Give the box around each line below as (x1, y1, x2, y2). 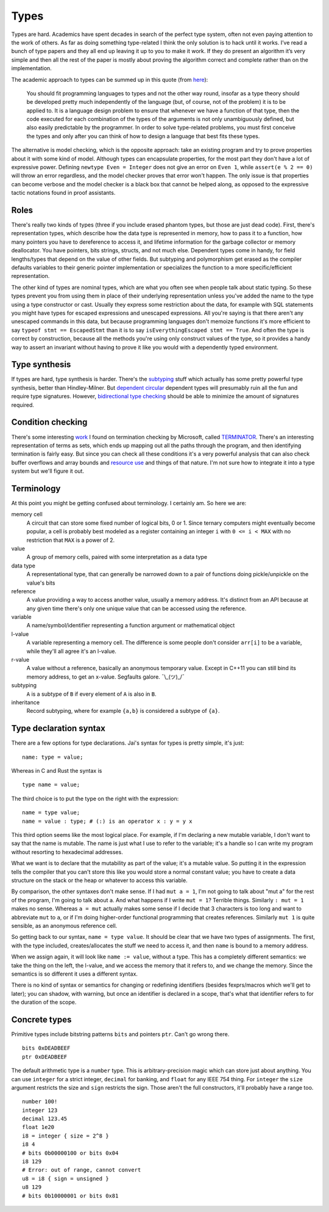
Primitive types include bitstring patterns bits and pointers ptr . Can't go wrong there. (11, 1030, 230, 1038)
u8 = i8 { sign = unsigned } (22, 1175, 109, 1182)
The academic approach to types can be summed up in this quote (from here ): (11, 76, 208, 83)
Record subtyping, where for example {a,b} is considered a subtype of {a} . (26, 707, 220, 715)
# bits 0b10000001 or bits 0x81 (22, 1192, 119, 1199)
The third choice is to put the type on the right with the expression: (11, 795, 179, 802)
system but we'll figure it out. (11, 467, 85, 475)
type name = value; (22, 781, 80, 788)
